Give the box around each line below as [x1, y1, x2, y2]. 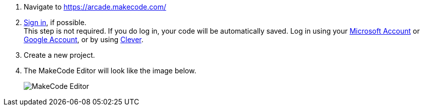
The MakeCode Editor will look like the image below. [24, 66, 196, 75]
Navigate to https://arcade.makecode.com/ [24, 3, 166, 11]
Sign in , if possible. [24, 18, 87, 27]
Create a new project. [24, 51, 95, 59]
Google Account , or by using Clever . [24, 35, 144, 44]
